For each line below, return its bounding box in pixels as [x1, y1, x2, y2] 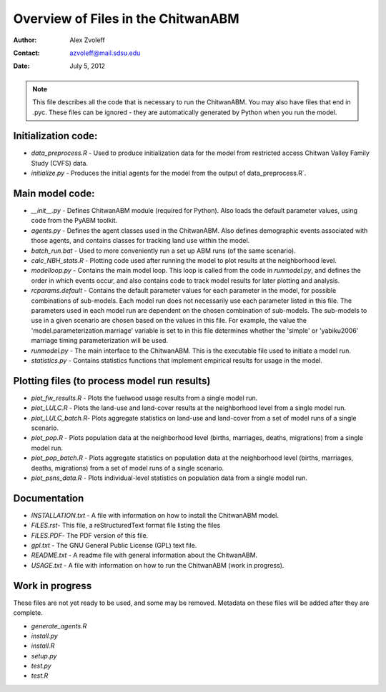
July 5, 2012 [69, 61, 106, 71]
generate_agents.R [31, 621, 87, 630]
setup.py [31, 651, 57, 660]
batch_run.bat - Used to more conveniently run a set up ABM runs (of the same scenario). [31, 246, 296, 255]
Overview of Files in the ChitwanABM [13, 11, 239, 26]
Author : [13, 36, 37, 44]
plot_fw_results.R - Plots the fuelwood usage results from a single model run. [31, 393, 258, 402]
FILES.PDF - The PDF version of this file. [31, 531, 149, 539]
